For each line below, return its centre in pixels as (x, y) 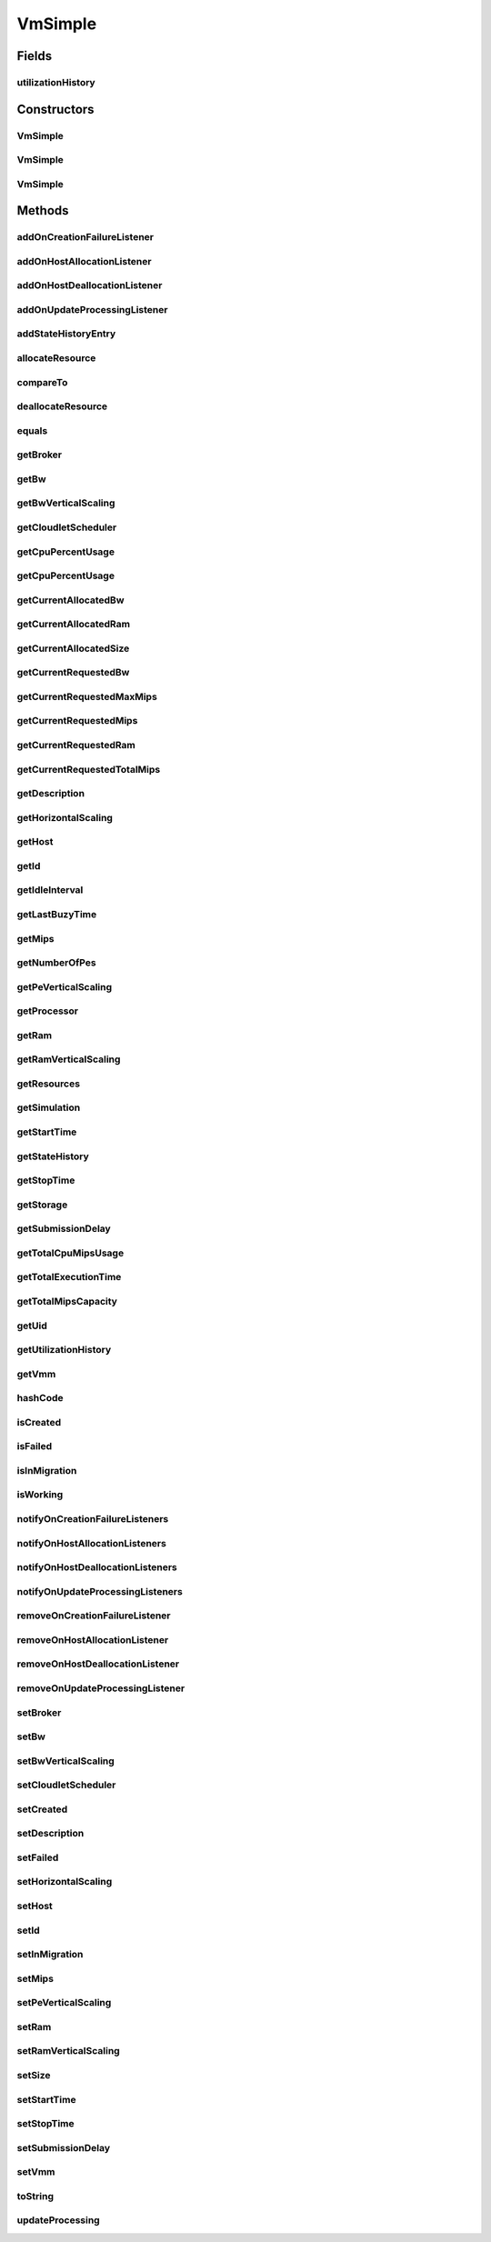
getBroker (40, 455)
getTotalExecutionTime (69, 1277)
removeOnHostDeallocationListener (98, 1664)
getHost (35, 842)
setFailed (38, 1857)
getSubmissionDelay (64, 1229)
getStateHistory (53, 1156)
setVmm (36, 2172)
